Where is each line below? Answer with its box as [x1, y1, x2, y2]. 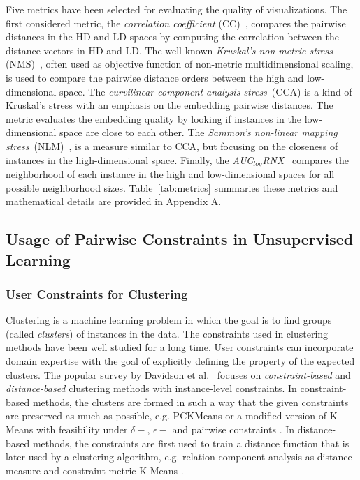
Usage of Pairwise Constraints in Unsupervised [6, 228, 354, 250]
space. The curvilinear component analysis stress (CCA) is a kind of [59, 84, 352, 98]
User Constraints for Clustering [6, 285, 188, 302]
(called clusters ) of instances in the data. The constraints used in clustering [6, 326, 329, 340]
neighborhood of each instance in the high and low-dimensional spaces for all [6, 166, 335, 181]
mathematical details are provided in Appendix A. [6, 194, 222, 209]
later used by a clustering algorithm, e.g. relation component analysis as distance [6, 449, 352, 464]
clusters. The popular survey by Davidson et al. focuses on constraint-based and [6, 367, 351, 382]
